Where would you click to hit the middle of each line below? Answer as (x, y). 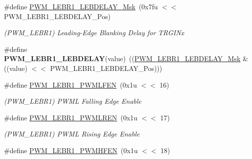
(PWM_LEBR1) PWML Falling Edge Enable (73, 101)
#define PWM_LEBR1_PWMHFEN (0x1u (71, 150)
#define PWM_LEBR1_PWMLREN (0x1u (71, 117)
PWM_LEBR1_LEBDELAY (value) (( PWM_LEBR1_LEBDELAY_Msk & (126, 58)
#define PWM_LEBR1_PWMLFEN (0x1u (70, 84)
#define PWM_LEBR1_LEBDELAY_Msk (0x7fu (81, 6)
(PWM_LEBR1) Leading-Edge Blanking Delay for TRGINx (94, 33)
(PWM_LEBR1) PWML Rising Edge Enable (72, 134)
